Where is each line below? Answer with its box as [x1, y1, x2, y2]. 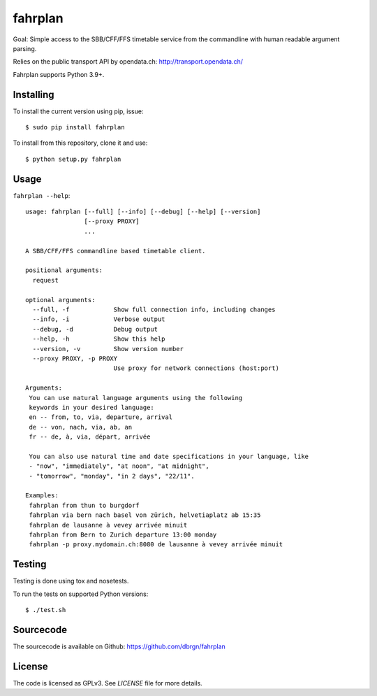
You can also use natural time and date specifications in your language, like [29, 452, 309, 460]
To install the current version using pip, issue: [13, 107, 144, 115]
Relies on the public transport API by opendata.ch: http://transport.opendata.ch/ [13, 57, 244, 66]
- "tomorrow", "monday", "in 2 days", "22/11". [29, 472, 195, 480]
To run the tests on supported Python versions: [13, 590, 149, 598]
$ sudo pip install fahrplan [25, 123, 125, 132]
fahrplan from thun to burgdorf [29, 501, 140, 509]
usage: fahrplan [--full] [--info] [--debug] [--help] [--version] [25, 208, 261, 216]
